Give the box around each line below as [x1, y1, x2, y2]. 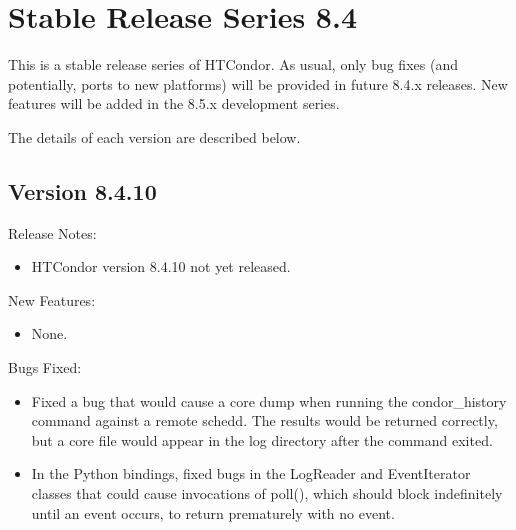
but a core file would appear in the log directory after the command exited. [31, 429, 493, 450]
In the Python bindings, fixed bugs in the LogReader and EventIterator [31, 463, 471, 484]
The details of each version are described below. [8, 126, 301, 147]
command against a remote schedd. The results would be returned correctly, [31, 410, 498, 431]
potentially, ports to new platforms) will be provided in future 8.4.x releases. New [8, 73, 508, 94]
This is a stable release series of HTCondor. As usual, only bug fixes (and [8, 54, 458, 75]
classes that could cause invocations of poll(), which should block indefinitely [31, 483, 503, 504]
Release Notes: [8, 222, 97, 243]
